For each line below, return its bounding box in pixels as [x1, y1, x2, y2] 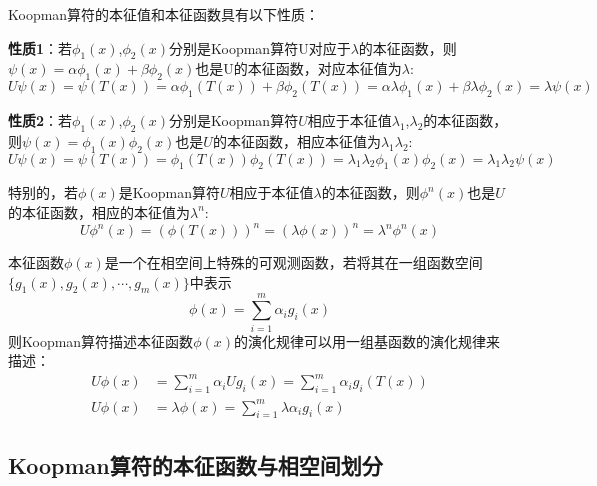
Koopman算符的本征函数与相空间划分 [8, 449, 383, 480]
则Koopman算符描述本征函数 [8, 330, 194, 351]
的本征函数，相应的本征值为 [8, 201, 190, 222]
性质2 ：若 [8, 109, 73, 130]
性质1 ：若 [8, 37, 73, 58]
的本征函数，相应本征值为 [212, 130, 381, 151]
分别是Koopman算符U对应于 [169, 37, 351, 58]
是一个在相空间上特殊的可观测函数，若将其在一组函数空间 [104, 252, 483, 273]
